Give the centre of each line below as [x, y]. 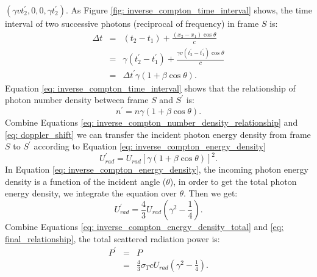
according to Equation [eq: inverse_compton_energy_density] [150, 146]
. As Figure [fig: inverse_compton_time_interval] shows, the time [189, 10]
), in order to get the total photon [233, 181]
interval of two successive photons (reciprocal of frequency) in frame [132, 23]
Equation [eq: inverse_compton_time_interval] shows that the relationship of [150, 88]
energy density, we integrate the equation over [91, 193]
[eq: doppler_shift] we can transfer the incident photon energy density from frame [158, 134]
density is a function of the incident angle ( [86, 181]
